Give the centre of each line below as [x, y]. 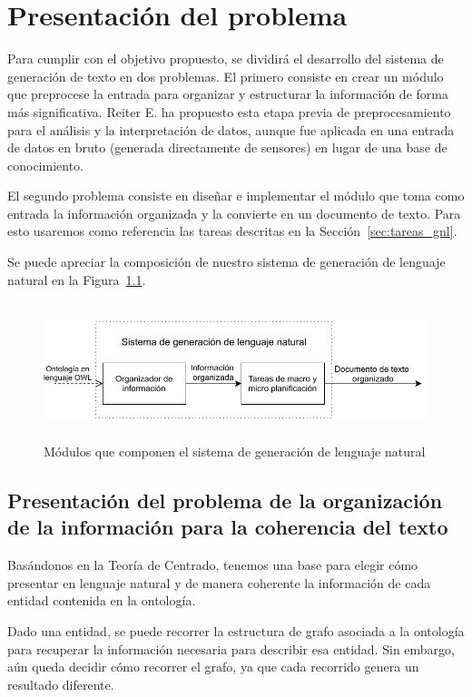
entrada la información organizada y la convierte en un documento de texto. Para [234, 213]
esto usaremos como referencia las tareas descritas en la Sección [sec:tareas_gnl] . [232, 231]
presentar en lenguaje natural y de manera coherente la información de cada [219, 582]
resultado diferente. [61, 684]
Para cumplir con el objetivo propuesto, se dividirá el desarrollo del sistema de [226, 59]
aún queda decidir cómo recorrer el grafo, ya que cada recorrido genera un [213, 667]
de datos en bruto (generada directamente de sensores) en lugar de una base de [227, 147]
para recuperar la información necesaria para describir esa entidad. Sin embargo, [231, 648]
